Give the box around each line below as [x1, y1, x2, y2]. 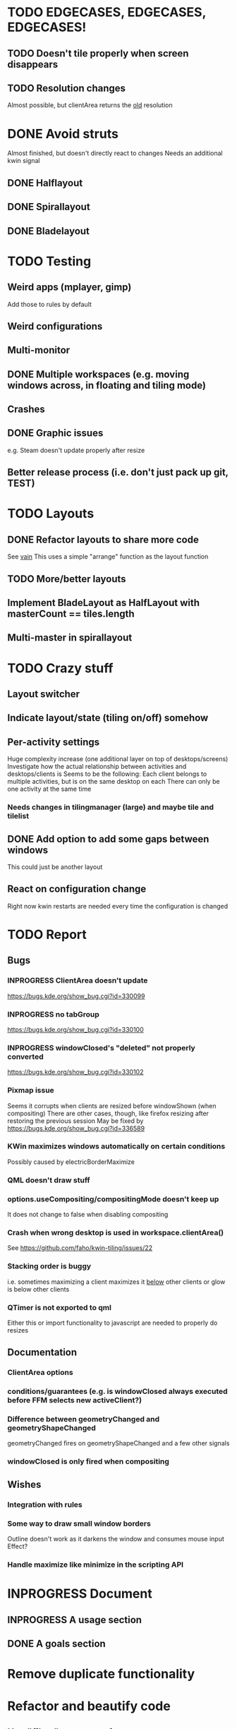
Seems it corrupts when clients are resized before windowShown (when [7, 1101, 217, 1110]
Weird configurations [7, 320, 103, 332]
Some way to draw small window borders [7, 1518, 152, 1528]
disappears [7, 58, 59, 71]
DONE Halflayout [7, 177, 83, 189]
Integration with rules [7, 1500, 83, 1510]
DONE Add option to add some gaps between [7, 833, 209, 845]
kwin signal [7, 157, 40, 165]
